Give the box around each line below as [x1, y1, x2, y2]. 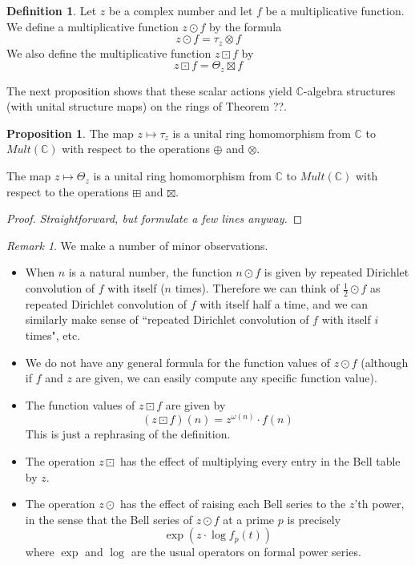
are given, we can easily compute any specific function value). [75, 369, 377, 386]
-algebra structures [303, 82, 396, 99]
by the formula [208, 18, 282, 34]
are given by [165, 396, 226, 413]
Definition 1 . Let [6, 2, 97, 18]
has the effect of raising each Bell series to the [119, 495, 346, 512]
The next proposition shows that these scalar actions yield [6, 82, 292, 99]
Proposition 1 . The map [6, 124, 134, 141]
